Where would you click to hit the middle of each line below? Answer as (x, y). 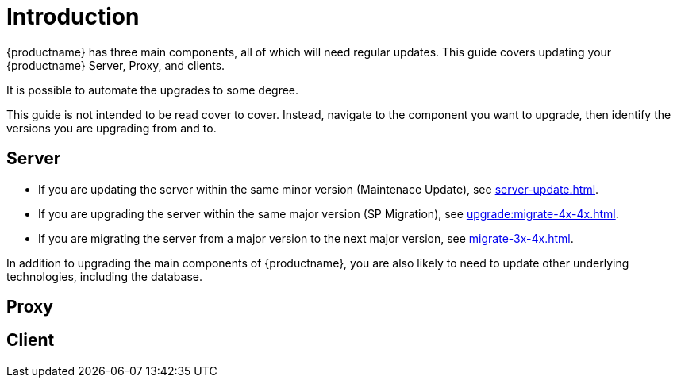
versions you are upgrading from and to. (112, 128)
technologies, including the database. (104, 276)
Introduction (73, 17)
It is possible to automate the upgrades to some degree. (153, 90)
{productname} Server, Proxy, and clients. (116, 65)
